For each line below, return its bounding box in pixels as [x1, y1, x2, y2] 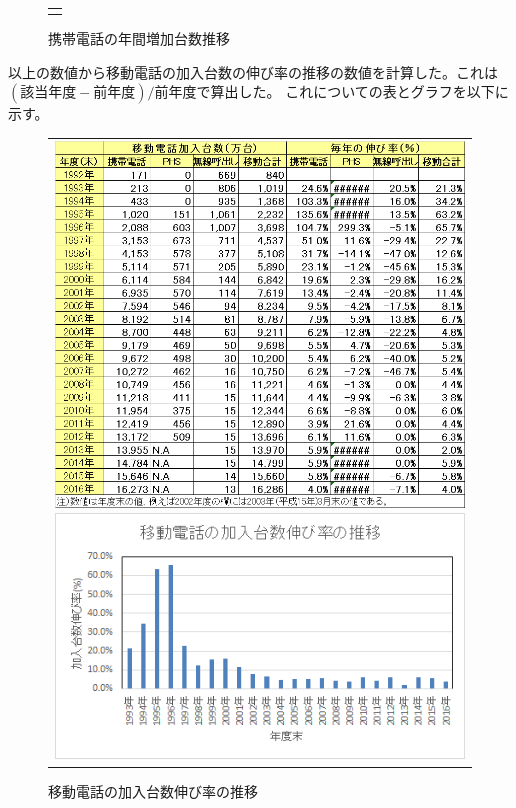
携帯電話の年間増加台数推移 [48, 28, 230, 49]
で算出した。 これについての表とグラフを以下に [196, 81, 509, 102]
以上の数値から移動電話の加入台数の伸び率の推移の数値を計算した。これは [8, 61, 498, 82]
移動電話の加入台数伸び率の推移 [48, 781, 258, 802]
